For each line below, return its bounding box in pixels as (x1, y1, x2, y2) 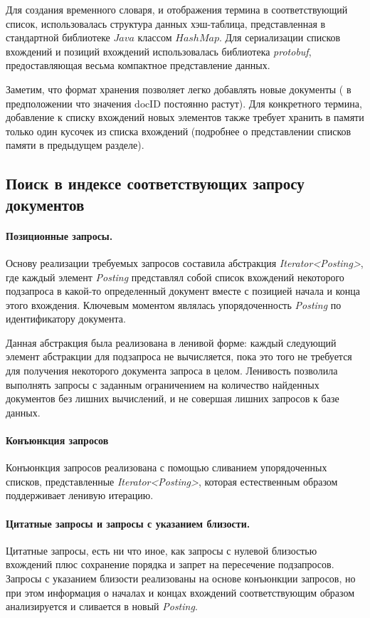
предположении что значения (6, 95, 132, 110)
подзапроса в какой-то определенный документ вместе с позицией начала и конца (6, 283, 361, 298)
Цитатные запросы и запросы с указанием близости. (6, 515, 250, 530)
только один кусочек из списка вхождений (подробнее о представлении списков (6, 123, 351, 138)
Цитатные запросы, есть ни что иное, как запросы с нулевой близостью (6, 543, 317, 557)
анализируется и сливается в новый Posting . (6, 599, 198, 614)
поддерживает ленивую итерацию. (6, 488, 154, 503)
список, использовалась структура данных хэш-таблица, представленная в (6, 16, 326, 31)
